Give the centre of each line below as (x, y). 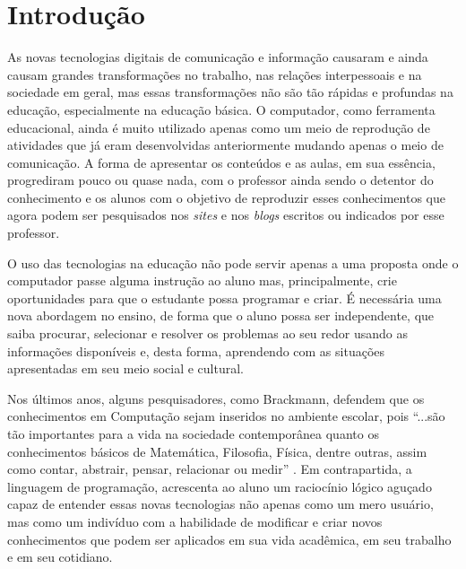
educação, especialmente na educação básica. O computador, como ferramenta (221, 109)
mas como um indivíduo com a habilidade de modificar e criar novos (195, 521)
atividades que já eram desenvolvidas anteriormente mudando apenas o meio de (225, 145)
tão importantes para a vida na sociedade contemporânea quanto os (193, 433)
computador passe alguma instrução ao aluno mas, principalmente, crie (202, 280)
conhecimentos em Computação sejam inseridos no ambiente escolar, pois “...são (226, 416)
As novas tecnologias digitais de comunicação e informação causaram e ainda (218, 57)
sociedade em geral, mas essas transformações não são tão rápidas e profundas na (230, 92)
